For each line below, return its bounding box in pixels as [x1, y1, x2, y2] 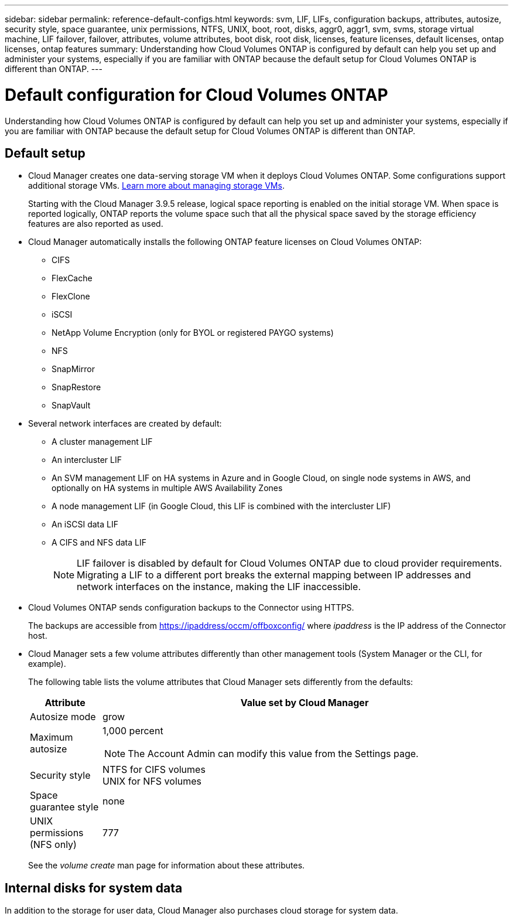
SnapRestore [52, 382, 101, 393]
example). [28, 659, 66, 669]
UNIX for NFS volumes [102, 775, 201, 788]
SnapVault [52, 400, 91, 411]
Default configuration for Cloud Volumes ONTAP [5, 84, 388, 105]
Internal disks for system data [5, 880, 183, 895]
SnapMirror [52, 364, 95, 374]
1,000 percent [102, 725, 163, 737]
